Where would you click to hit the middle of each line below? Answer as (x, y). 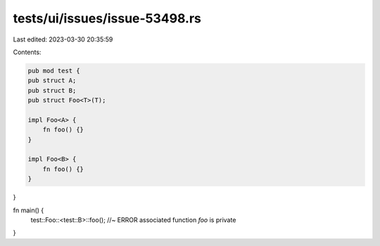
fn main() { (28, 210)
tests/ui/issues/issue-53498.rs (107, 18)
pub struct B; (52, 90)
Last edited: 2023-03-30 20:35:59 (63, 39)
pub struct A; (52, 80)
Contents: (27, 52)
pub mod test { (54, 71)
